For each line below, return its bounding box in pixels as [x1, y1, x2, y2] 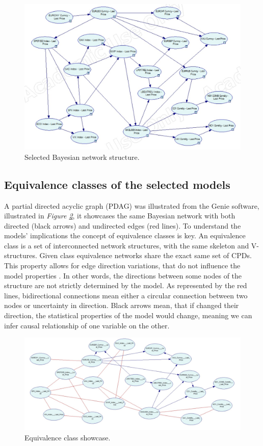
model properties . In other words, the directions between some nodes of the [4, 270, 242, 281]
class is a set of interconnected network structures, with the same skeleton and [4, 240, 249, 250]
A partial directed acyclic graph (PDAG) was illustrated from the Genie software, [4, 200, 259, 211]
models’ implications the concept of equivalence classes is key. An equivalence [4, 230, 246, 241]
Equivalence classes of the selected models [4, 176, 230, 192]
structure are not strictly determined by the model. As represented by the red [4, 280, 247, 291]
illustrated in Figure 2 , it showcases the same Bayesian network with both [4, 210, 235, 221]
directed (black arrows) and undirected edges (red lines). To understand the [4, 220, 241, 231]
